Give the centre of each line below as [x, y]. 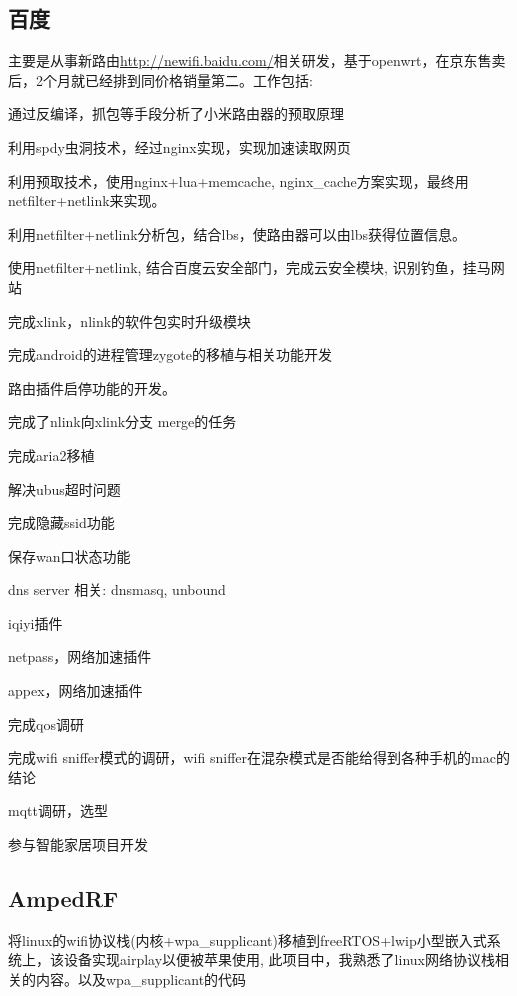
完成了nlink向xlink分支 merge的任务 [122, 421]
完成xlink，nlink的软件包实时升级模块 [130, 320]
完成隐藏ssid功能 [61, 522]
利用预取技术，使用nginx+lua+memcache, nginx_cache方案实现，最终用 [238, 180]
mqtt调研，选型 [58, 810]
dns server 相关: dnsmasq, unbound [117, 589]
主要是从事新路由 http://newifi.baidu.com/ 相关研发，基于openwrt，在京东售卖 [257, 60]
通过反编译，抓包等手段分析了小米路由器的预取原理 [176, 113]
